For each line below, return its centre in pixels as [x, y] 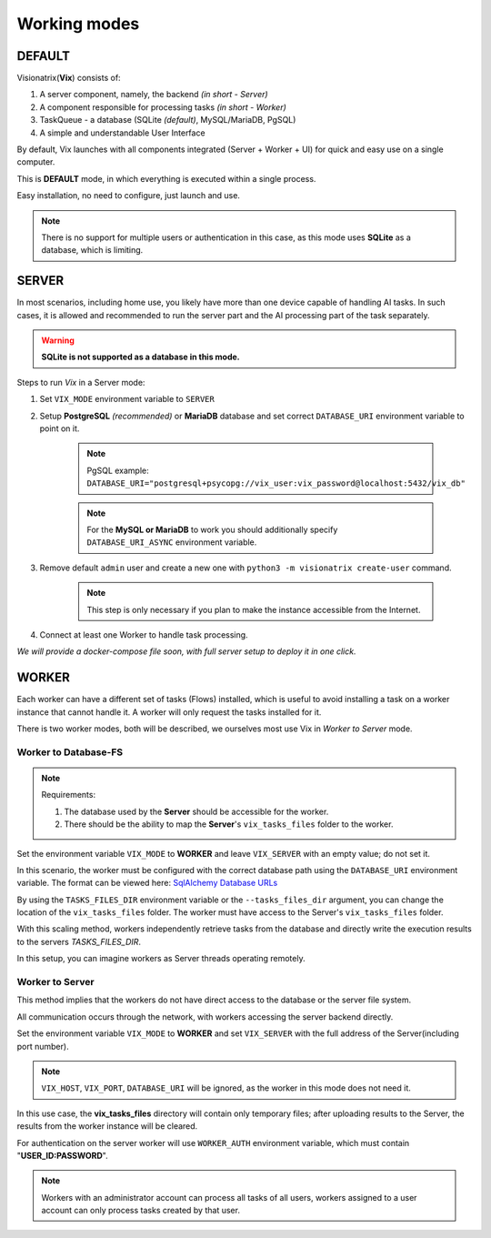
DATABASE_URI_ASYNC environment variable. [172, 542]
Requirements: [68, 795]
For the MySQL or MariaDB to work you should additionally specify [212, 529]
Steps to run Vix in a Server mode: [81, 382]
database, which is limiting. [92, 250]
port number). [43, 1046]
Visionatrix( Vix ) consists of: [69, 78]
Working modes [78, 24]
